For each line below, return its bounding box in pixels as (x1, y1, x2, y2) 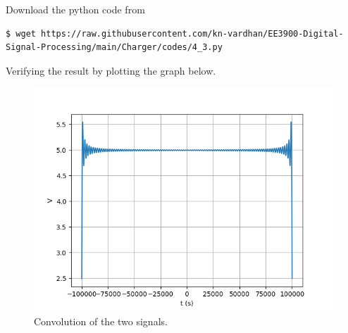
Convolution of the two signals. (34, 313, 168, 328)
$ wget (6, 28, 36, 39)
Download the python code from (6, 2, 145, 16)
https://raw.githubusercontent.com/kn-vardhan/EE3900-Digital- (41, 28, 344, 39)
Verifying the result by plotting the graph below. (6, 63, 216, 77)
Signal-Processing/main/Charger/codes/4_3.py (6, 42, 223, 53)
